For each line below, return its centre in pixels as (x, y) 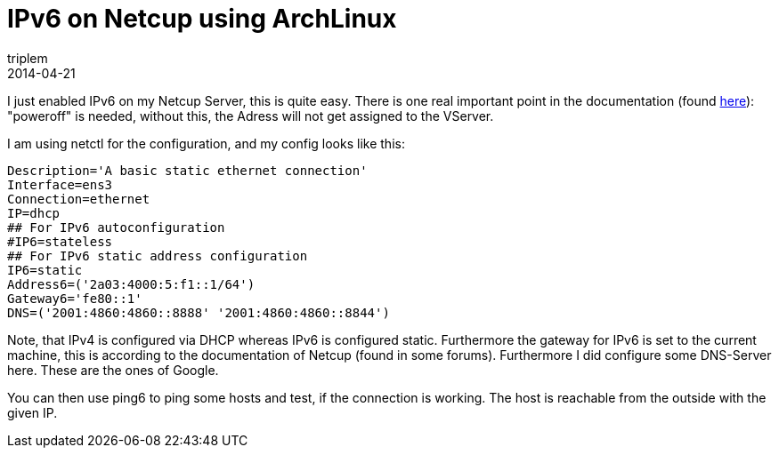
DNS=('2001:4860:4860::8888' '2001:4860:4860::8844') (199, 312)
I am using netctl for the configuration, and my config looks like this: (206, 143)
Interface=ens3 (60, 184)
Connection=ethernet (79, 199)
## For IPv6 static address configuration (158, 255)
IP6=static (45, 270)
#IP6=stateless (60, 241)
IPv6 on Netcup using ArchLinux (202, 19)
